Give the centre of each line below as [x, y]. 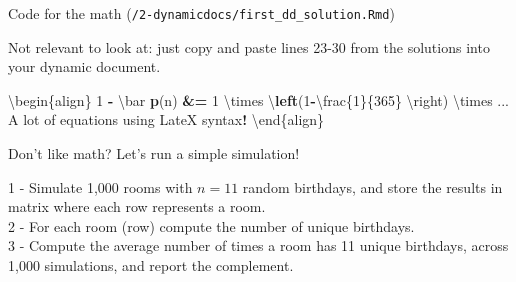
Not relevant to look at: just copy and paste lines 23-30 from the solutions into [249, 46]
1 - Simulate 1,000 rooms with [100, 186]
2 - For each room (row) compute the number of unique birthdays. [211, 225]
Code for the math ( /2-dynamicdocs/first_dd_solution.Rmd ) [201, 13]
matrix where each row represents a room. [137, 206]
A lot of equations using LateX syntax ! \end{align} [166, 119]
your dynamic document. [84, 66]
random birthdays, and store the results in [372, 186]
